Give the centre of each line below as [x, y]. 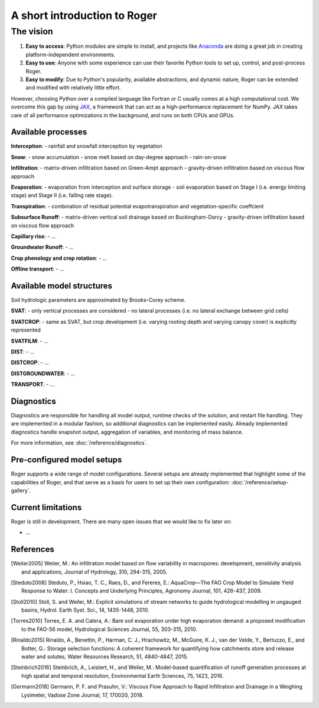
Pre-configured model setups [66, 460]
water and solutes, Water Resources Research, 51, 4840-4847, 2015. [105, 656]
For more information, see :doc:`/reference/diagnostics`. [79, 443]
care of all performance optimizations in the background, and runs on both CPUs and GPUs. [123, 115]
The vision [32, 31]
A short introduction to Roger [84, 15]
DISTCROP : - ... [30, 363]
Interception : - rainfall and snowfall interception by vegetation [87, 146]
